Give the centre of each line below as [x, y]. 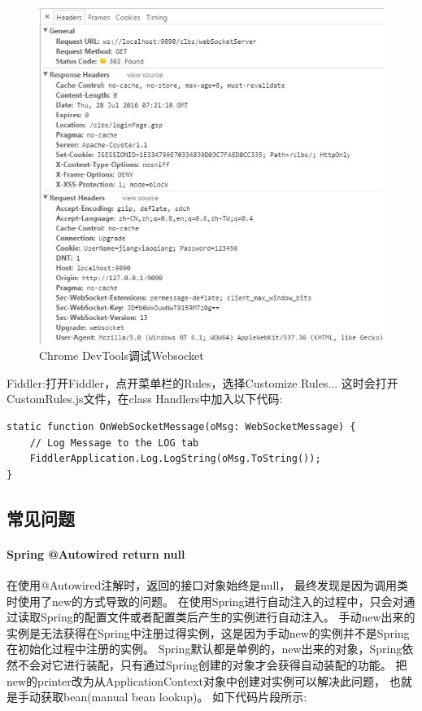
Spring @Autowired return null [96, 553]
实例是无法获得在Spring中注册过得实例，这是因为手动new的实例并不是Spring [208, 632]
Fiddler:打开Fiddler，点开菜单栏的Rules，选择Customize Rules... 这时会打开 [202, 382]
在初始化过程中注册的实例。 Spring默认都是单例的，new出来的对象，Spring [204, 649]
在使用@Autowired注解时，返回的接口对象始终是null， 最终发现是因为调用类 [207, 585]
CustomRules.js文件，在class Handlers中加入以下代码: [145, 399]
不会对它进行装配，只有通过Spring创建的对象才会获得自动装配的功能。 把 [212, 664]
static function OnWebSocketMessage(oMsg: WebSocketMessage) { [181, 427]
